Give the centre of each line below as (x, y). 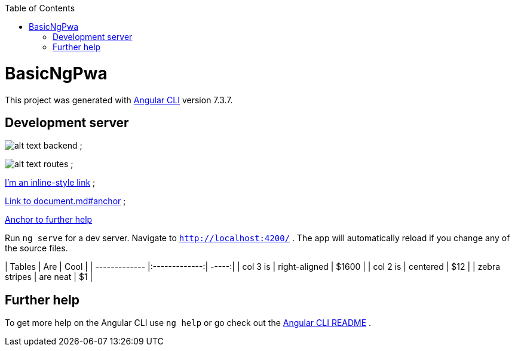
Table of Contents (40, 8)
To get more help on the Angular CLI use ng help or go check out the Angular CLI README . (188, 323)
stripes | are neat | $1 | (49, 277)
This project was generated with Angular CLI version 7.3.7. (119, 100)
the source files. (36, 248)
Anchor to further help (49, 220)
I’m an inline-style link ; (50, 183)
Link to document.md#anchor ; (65, 201)
